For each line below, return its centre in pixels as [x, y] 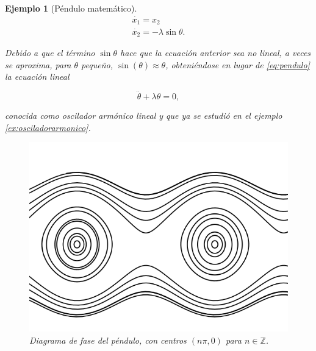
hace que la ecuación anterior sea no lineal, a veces [216, 52]
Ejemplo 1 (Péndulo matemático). [71, 8]
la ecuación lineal [37, 76]
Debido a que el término [50, 52]
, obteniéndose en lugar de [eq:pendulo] [238, 64]
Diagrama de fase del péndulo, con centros [108, 340]
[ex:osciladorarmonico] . [48, 127]
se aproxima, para [38, 64]
